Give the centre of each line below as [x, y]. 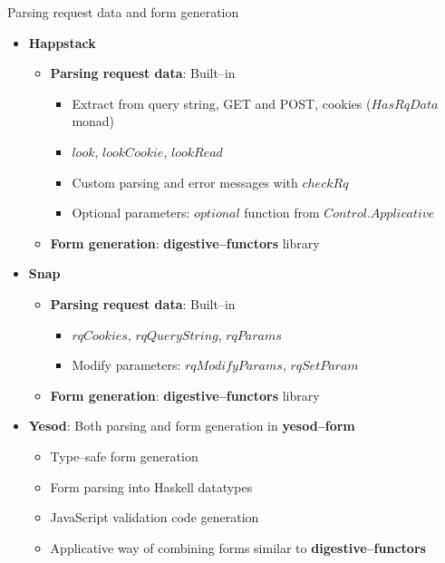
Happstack [62, 42]
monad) [93, 121]
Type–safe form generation [124, 456]
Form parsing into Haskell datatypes [151, 486]
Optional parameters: [131, 213]
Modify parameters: [126, 365]
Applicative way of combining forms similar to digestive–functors [238, 547]
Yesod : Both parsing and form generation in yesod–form [192, 426]
